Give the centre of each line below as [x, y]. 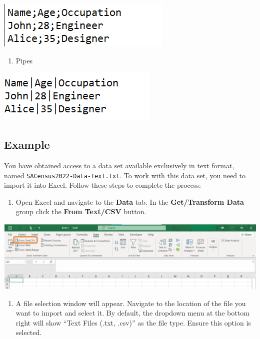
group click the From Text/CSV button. [81, 211]
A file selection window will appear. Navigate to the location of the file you [131, 303]
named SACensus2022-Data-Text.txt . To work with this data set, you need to [125, 175]
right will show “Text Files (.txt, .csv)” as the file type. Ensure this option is [133, 322]
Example [27, 145]
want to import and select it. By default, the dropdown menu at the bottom [132, 313]
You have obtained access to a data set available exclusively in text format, [119, 165]
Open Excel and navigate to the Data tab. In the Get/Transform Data [130, 201]
